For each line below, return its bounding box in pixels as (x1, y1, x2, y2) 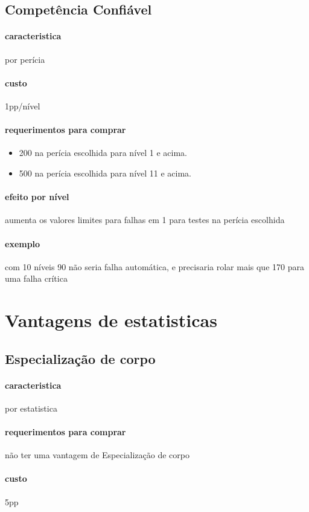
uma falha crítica (5, 272, 68, 285)
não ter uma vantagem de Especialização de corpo (5, 449, 190, 461)
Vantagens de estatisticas (5, 308, 217, 332)
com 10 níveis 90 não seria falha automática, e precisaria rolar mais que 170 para (5, 260, 304, 273)
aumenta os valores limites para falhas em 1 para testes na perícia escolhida (5, 213, 285, 226)
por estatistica (5, 401, 57, 414)
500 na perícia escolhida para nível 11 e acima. (19, 166, 191, 179)
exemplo (5, 237, 40, 250)
